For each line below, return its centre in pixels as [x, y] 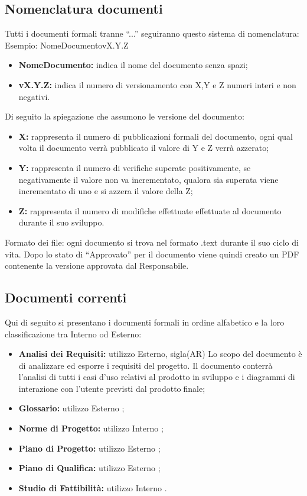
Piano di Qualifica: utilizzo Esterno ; [89, 468]
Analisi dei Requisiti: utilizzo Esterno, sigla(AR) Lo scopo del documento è [160, 354]
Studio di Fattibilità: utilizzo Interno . [93, 487]
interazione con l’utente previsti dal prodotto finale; [112, 388]
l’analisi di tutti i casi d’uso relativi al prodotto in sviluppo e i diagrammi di [157, 377]
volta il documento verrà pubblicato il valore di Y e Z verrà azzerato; [144, 148]
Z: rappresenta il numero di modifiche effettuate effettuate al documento [150, 210]
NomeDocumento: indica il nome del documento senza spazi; [133, 65]
